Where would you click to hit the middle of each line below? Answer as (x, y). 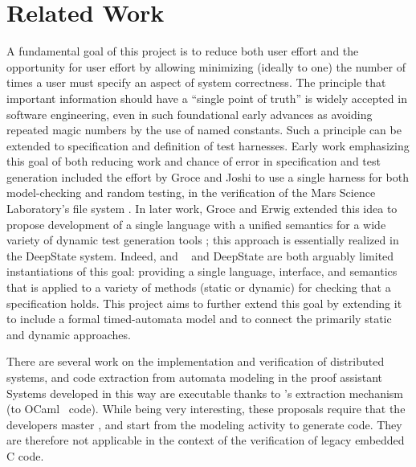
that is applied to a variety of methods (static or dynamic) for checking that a (199, 287)
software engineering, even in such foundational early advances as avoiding (190, 114)
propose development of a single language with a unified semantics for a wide (196, 224)
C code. (25, 455)
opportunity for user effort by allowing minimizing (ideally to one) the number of (206, 66)
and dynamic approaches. (69, 334)
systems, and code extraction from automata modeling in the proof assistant (195, 377)
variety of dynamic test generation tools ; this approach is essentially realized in (203, 240)
